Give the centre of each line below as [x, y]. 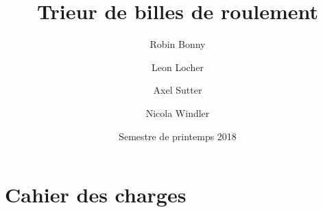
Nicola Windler [178, 112]
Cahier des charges [96, 195]
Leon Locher [178, 67]
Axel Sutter [178, 90]
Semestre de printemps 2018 [178, 136]
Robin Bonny [178, 44]
